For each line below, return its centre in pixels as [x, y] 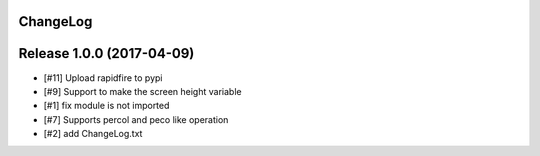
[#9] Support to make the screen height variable [142, 91]
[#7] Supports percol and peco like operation [136, 119]
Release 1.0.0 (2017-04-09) [106, 53]
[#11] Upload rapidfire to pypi [103, 77]
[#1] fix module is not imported [106, 106]
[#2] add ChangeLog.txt [93, 134]
